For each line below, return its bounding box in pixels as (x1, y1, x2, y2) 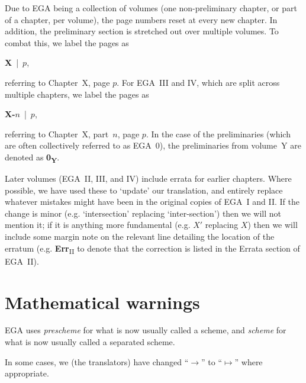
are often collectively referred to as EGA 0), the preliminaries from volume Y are (5, 139, 301, 152)
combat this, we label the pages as (5, 36, 129, 49)
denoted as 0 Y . (5, 150, 60, 165)
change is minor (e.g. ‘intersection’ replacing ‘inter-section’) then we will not (5, 207, 282, 219)
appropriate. (5, 367, 49, 379)
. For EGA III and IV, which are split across (117, 76, 280, 88)
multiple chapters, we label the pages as (5, 88, 149, 100)
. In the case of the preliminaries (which (146, 127, 291, 140)
